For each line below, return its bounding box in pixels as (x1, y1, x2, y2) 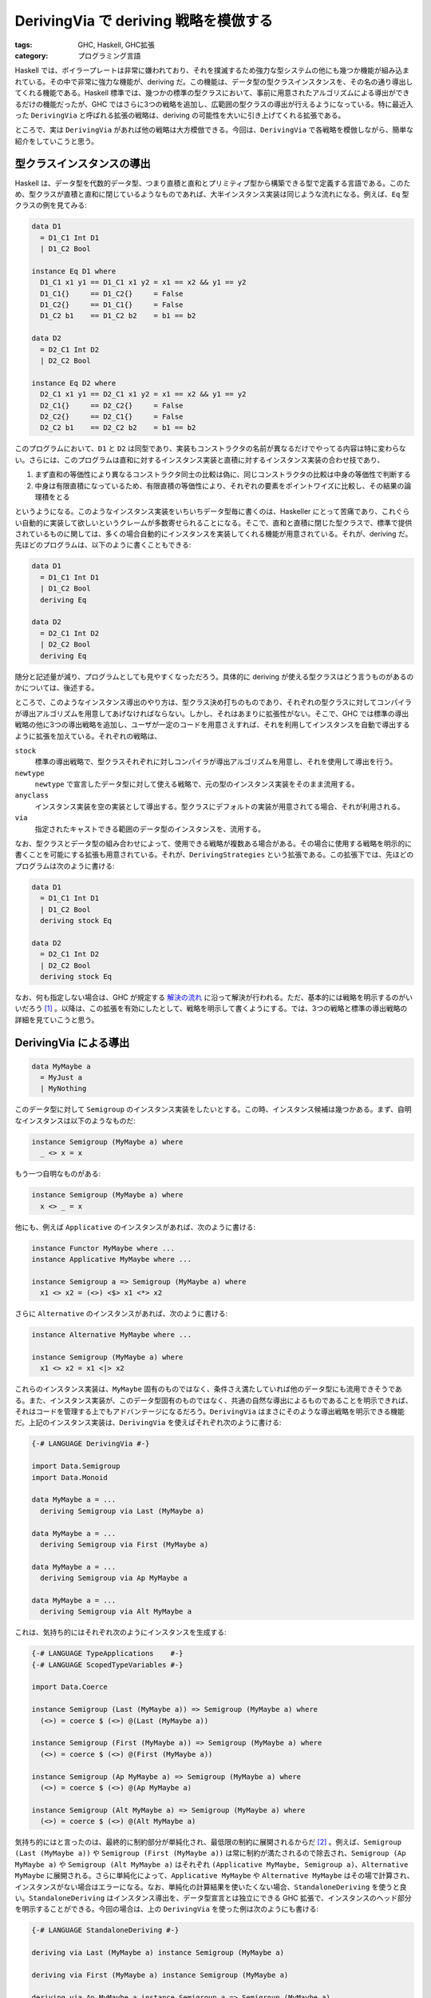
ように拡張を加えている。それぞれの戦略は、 (14, 731, 162, 741)
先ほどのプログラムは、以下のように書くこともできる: (14, 540, 192, 550)
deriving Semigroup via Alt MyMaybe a (40, 1607, 192, 1616)
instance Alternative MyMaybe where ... (31, 1331, 192, 1339)
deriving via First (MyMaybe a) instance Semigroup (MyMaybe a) (31, 1970, 289, 1980)
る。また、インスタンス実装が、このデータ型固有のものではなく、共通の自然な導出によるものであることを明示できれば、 (14, 1395, 413, 1405)
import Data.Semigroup (31, 1462, 121, 1471)
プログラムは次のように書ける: (14, 861, 115, 870)
